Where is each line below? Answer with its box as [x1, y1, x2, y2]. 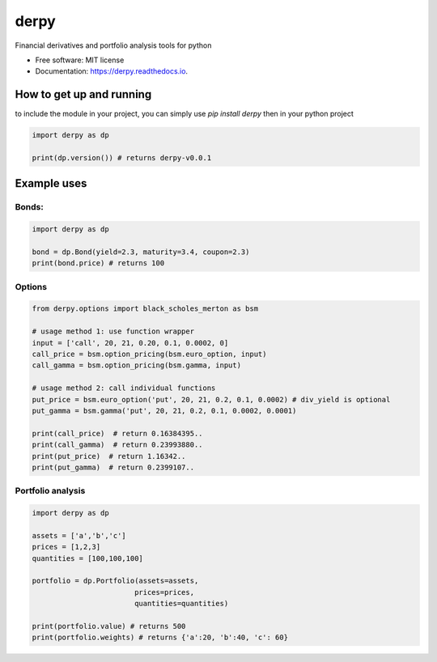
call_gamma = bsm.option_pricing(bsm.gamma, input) [32, 361, 242, 370]
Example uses [15, 176, 87, 190]
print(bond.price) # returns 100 [32, 259, 165, 268]
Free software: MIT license [35, 55, 125, 65]
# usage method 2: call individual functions [32, 384, 216, 393]
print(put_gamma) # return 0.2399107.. [32, 462, 194, 472]
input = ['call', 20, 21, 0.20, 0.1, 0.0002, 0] [32, 338, 229, 347]
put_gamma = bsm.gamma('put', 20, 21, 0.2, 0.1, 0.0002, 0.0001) [32, 405, 297, 415]
